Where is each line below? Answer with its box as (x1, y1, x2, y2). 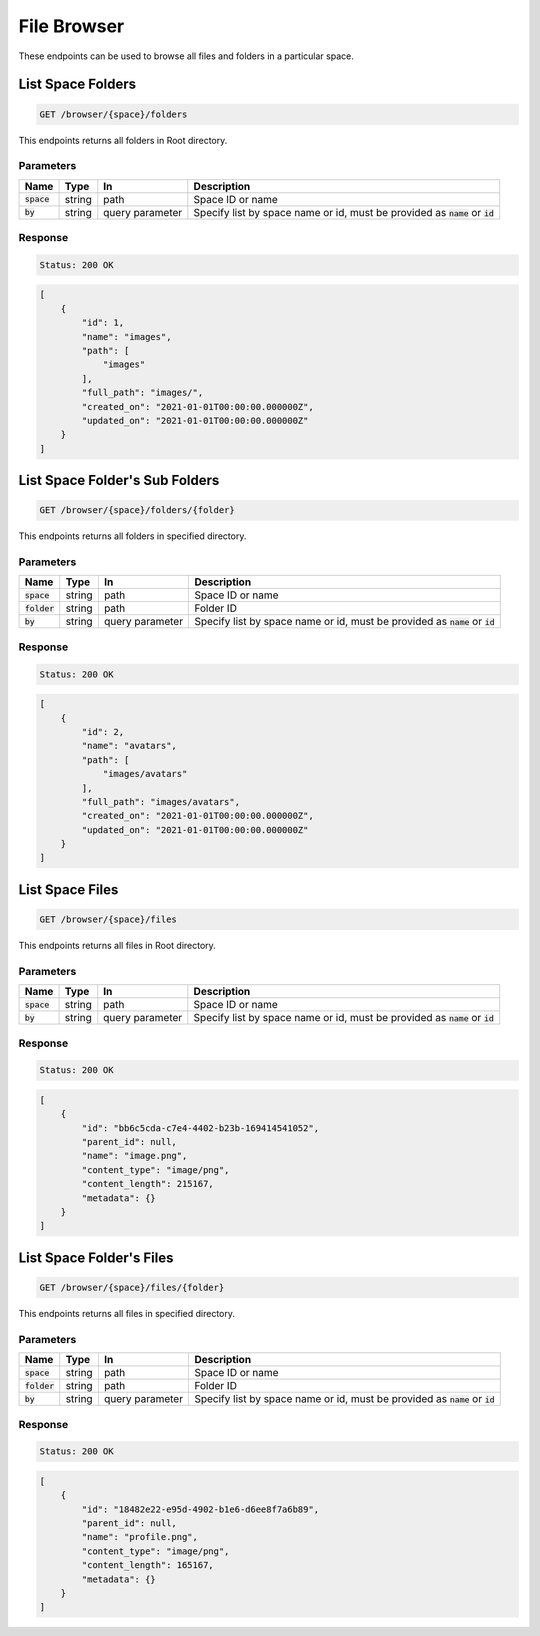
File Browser (18, 15, 125, 37)
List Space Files (18, 881, 119, 898)
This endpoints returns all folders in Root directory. (18, 134, 228, 146)
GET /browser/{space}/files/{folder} (39, 1282, 225, 1294)
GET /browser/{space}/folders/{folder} (39, 505, 235, 516)
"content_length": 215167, (81, 1178, 214, 1190)
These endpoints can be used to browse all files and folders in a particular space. (18, 50, 354, 62)
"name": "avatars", (81, 740, 177, 752)
